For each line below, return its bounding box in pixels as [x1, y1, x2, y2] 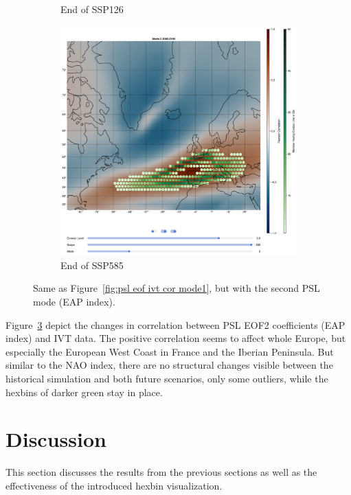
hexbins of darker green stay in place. [5, 384, 163, 399]
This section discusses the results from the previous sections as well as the [5, 465, 317, 479]
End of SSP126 [60, 2, 124, 16]
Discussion [5, 425, 106, 453]
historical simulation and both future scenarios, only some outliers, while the [5, 371, 328, 385]
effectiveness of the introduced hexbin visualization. [5, 478, 223, 492]
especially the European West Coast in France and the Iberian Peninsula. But [5, 344, 334, 358]
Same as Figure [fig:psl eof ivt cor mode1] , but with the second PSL [33, 281, 320, 295]
